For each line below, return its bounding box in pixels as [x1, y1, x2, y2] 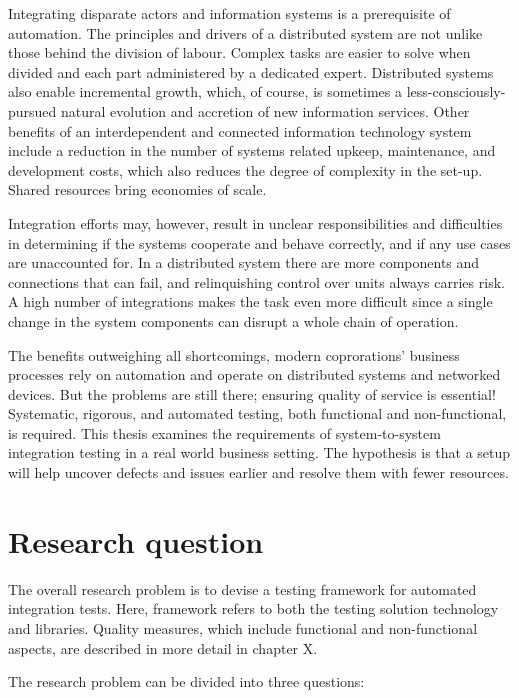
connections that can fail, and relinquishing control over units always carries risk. [8, 271, 505, 292]
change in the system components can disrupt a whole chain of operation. [8, 310, 459, 331]
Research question [8, 520, 264, 561]
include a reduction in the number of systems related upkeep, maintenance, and [8, 140, 496, 161]
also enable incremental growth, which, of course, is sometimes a [8, 81, 403, 102]
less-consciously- [406, 81, 506, 102]
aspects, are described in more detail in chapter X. [8, 637, 318, 658]
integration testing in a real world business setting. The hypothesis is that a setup [8, 442, 511, 463]
